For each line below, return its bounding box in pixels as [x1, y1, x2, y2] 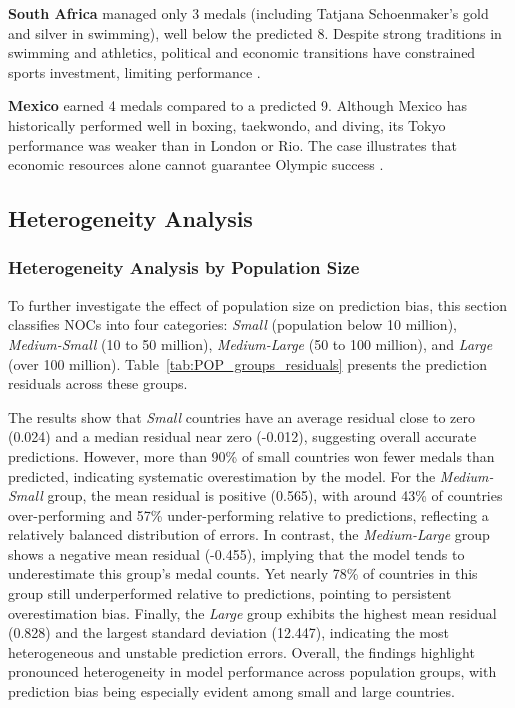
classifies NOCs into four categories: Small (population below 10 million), [8, 314, 457, 335]
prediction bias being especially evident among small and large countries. [8, 681, 455, 702]
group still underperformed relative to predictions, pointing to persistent [8, 583, 452, 604]
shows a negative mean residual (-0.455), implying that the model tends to [8, 543, 465, 564]
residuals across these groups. [8, 373, 188, 394]
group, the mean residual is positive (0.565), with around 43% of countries [47, 485, 503, 506]
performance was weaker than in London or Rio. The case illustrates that [8, 134, 457, 155]
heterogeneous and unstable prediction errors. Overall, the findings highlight [8, 641, 475, 662]
